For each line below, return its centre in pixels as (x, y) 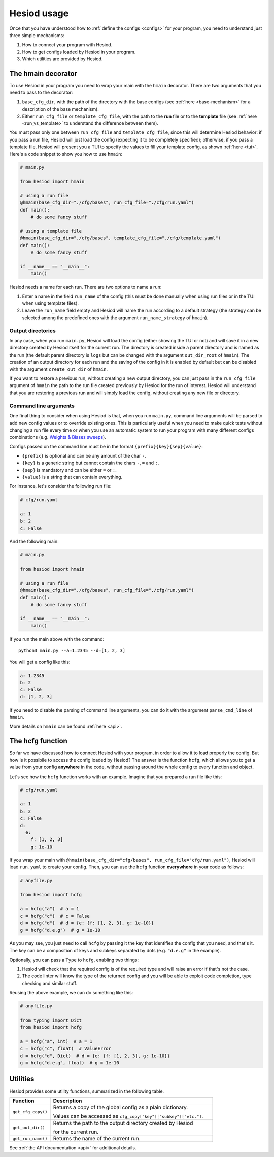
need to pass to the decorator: (41, 93)
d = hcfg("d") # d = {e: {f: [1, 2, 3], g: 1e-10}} (87, 923)
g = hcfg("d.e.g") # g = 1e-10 (60, 930)
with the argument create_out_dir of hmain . (59, 369)
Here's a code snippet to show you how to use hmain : (66, 154)
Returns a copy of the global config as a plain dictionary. (121, 1107)
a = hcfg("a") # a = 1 (50, 909)
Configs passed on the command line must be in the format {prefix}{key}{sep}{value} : (106, 446)
